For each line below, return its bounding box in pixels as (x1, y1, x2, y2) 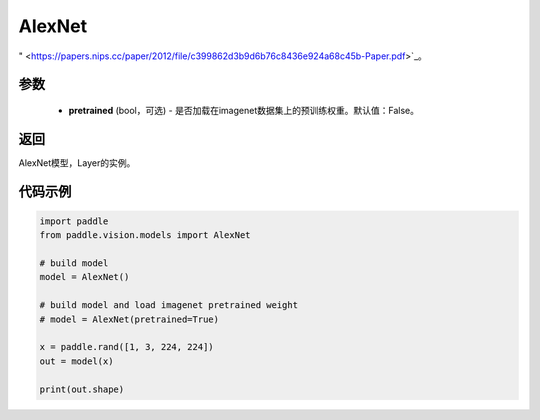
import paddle (39, 215, 109, 227)
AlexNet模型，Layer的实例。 (18, 156, 136, 169)
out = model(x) (39, 355, 114, 367)
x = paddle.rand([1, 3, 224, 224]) (39, 341, 214, 353)
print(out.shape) (39, 383, 125, 395)
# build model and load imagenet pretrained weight (39, 300, 299, 311)
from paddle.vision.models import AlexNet (39, 230, 251, 241)
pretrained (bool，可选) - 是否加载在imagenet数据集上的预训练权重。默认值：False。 (68, 104, 420, 116)
